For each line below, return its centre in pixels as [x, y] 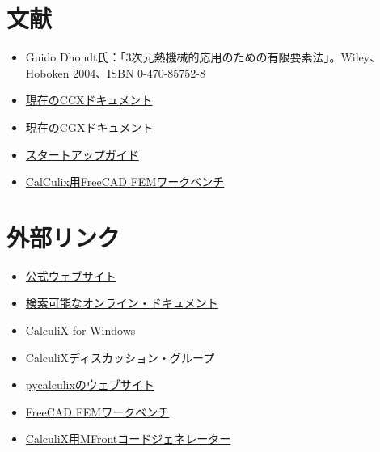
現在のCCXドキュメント [89, 100]
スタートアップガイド [82, 154]
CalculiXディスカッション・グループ [120, 357]
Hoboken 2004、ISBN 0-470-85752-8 [116, 72]
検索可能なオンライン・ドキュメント [122, 303]
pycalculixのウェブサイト [90, 384]
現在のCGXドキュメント [89, 127]
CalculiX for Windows [80, 330]
